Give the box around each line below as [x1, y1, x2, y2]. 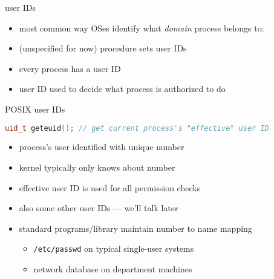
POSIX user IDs [5, 102, 65, 115]
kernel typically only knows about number [19, 161, 175, 174]
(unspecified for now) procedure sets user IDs [19, 42, 187, 54]
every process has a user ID [19, 62, 121, 74]
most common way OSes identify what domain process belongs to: [19, 21, 264, 34]
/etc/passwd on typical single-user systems [33, 242, 194, 255]
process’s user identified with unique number [19, 140, 184, 153]
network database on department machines [33, 263, 192, 275]
